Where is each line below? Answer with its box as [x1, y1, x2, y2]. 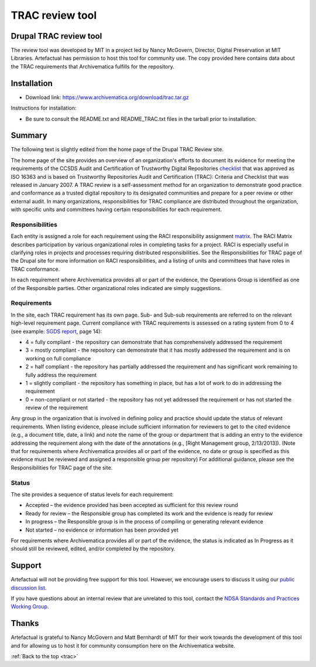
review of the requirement [25, 404, 88, 411]
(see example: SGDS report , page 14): [11, 328, 102, 335]
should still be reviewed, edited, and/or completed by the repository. [11, 545, 176, 552]
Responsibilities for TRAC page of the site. [11, 464, 113, 471]
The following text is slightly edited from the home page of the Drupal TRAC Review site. [11, 146, 224, 153]
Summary [11, 131, 47, 141]
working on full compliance [25, 355, 91, 362]
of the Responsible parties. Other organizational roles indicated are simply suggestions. [11, 284, 222, 291]
